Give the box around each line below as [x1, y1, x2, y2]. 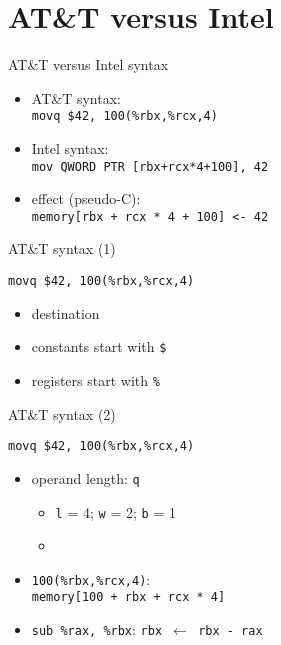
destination [31, 302, 100, 323]
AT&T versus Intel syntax [8, 54, 169, 75]
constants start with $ [31, 336, 167, 357]
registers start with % [31, 369, 160, 390]
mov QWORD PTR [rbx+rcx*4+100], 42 [31, 159, 269, 174]
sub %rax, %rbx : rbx [31, 619, 163, 640]
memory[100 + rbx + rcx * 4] [31, 590, 226, 605]
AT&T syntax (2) [8, 403, 116, 424]
